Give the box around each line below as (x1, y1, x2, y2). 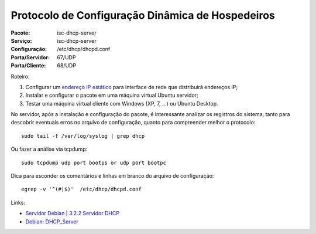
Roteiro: (11, 73, 30, 80)
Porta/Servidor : (11, 53, 50, 61)
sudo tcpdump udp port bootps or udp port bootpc (21, 159, 167, 166)
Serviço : (11, 37, 32, 44)
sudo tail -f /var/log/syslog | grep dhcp (21, 133, 145, 139)
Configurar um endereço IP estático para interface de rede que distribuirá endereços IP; (25, 83, 238, 90)
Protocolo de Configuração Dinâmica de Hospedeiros (11, 9, 275, 22)
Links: (11, 199, 26, 206)
